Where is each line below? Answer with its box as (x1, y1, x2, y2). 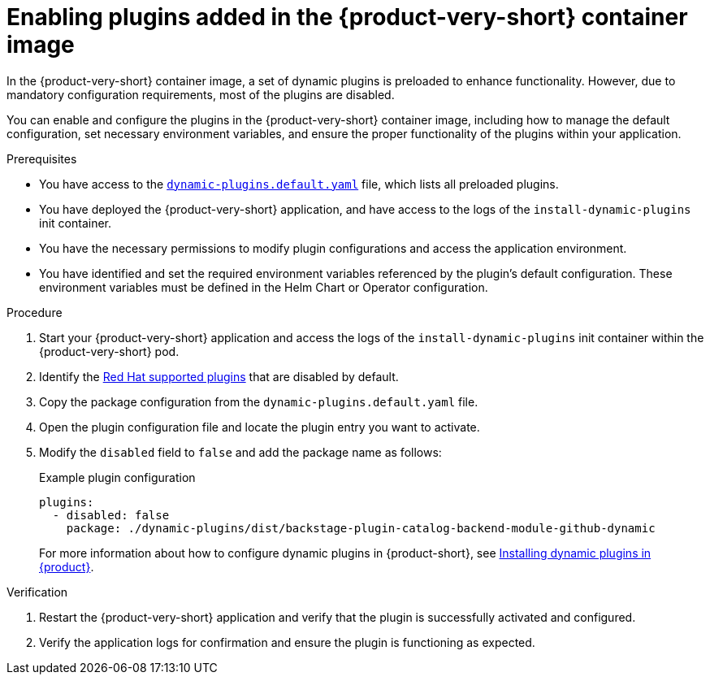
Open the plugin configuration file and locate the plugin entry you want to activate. (39, 419, 480, 434)
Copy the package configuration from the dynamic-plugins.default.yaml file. (39, 394, 478, 409)
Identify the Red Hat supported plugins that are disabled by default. (39, 369, 399, 384)
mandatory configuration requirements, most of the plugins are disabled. (6, 87, 395, 102)
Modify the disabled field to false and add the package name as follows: (39, 445, 442, 459)
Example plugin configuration (39, 470, 196, 484)
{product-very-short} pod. (39, 344, 180, 358)
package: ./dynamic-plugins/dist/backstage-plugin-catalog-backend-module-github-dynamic (66, 521, 656, 535)
